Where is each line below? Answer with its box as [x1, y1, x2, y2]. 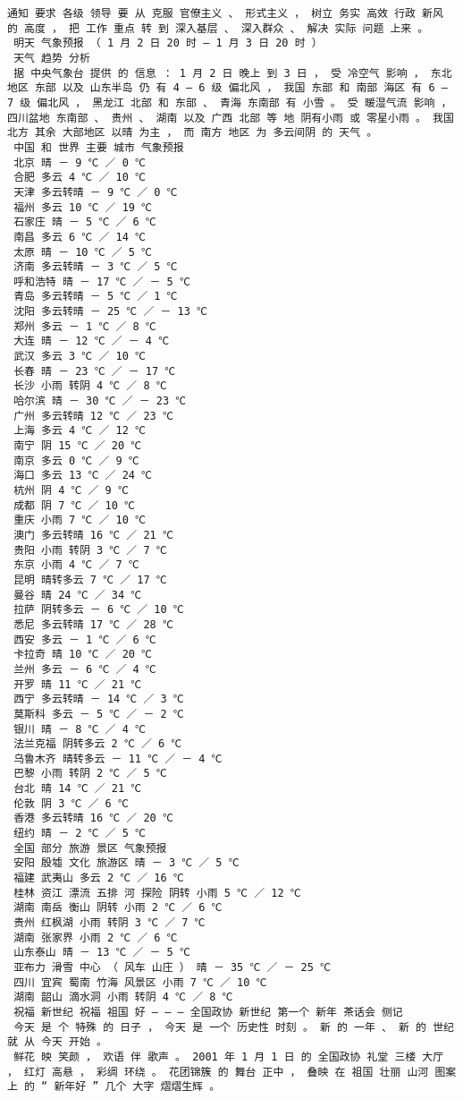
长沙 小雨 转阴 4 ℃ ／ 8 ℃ [13, 379, 167, 393]
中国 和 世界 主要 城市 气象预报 [13, 141, 184, 154]
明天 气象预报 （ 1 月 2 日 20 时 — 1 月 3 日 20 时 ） [13, 37, 323, 50]
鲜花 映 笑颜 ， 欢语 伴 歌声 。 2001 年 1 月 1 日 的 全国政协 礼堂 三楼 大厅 [13, 1050, 444, 1063]
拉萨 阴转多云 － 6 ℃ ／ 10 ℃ [13, 603, 184, 617]
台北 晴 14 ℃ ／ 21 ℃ [13, 782, 142, 796]
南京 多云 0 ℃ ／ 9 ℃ [13, 454, 139, 467]
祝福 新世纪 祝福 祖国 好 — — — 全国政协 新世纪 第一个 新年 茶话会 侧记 [13, 1005, 403, 1018]
